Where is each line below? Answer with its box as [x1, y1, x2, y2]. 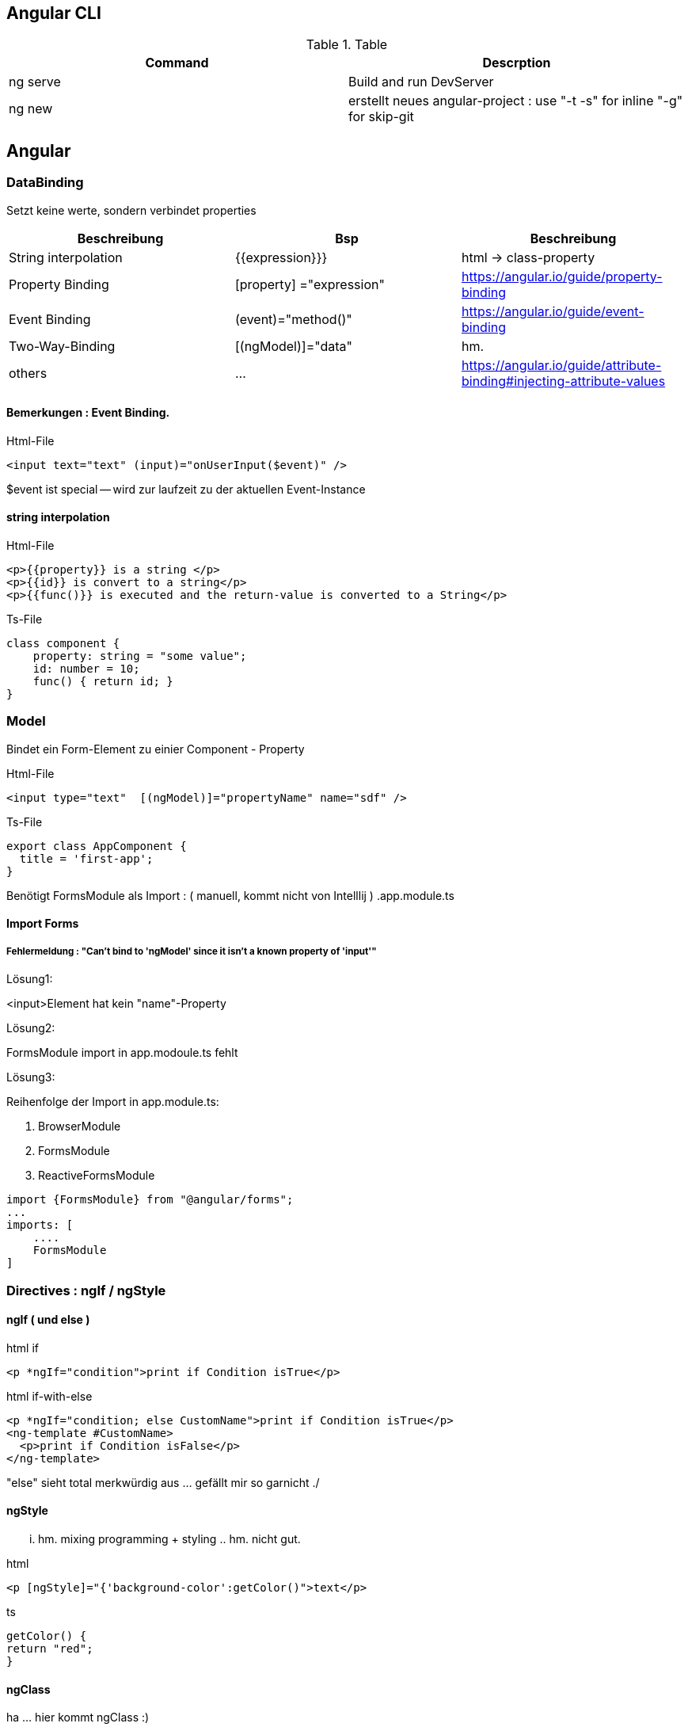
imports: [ [6, 1218, 74, 1232]
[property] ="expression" [234, 276, 385, 292]
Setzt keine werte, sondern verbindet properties [6, 203, 257, 217]
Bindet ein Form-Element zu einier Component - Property [6, 742, 305, 756]
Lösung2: [6, 1021, 55, 1035]
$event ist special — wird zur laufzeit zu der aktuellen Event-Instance [6, 482, 366, 496]
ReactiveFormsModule [38, 1168, 155, 1183]
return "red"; [6, 1642, 93, 1656]
